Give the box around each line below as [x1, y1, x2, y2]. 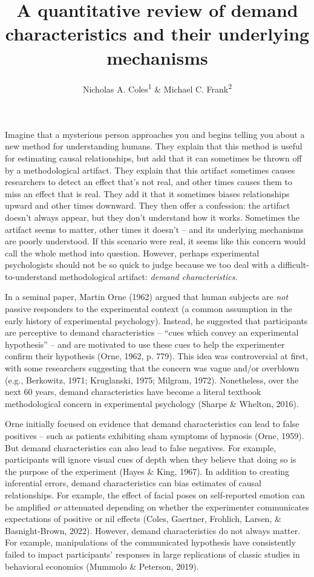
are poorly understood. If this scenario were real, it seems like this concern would [5, 235, 306, 247]
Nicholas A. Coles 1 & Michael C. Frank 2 [82, 80, 232, 95]
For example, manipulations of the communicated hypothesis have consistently [5, 536, 296, 549]
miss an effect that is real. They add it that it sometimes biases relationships [5, 187, 290, 200]
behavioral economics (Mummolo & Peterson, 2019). [5, 559, 199, 572]
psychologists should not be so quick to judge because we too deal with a [5, 258, 275, 271]
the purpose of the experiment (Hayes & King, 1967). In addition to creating [5, 465, 290, 477]
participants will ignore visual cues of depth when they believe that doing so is [5, 453, 296, 466]
